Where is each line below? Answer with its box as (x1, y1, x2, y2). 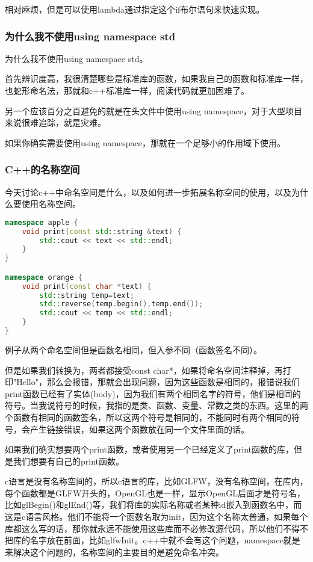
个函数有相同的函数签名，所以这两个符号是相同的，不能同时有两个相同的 (5, 410, 291, 423)
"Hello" (13, 375, 39, 388)
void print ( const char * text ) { (22, 282, 152, 291)
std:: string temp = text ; (39, 291, 134, 300)
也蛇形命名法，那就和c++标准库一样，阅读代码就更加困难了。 (5, 84, 249, 96)
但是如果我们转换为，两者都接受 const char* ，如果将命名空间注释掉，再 (5, 363, 283, 376)
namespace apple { (5, 218, 78, 227)
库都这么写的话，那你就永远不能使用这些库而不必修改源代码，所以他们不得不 (5, 522, 308, 534)
